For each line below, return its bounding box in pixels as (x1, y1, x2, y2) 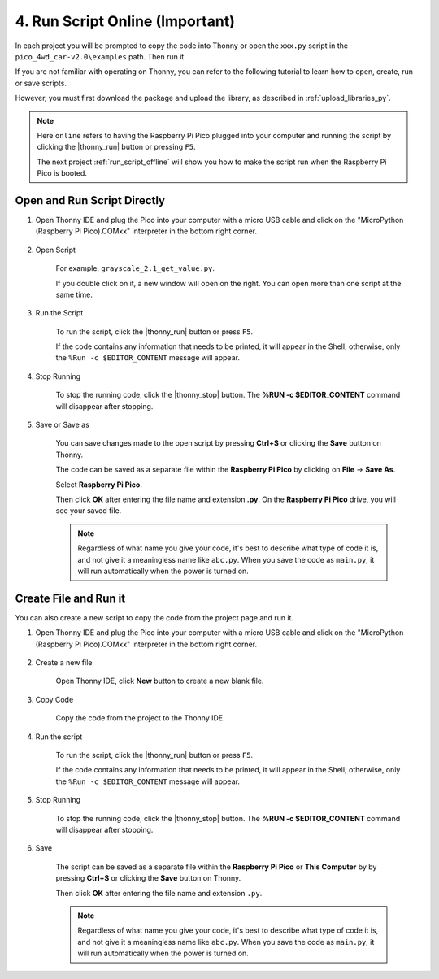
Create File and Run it (15, 591, 126, 605)
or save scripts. (15, 78, 67, 88)
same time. (55, 289, 93, 299)
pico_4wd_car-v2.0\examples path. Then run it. (15, 51, 186, 61)
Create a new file (35, 658, 93, 668)
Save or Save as (35, 420, 89, 430)
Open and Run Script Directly (15, 194, 166, 207)
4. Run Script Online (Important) (15, 12, 236, 30)
